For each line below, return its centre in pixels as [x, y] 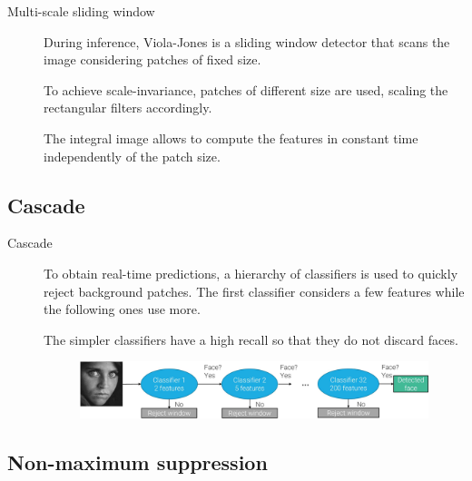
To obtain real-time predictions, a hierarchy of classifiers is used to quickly [251, 273]
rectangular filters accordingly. [128, 108]
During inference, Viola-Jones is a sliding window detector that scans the [247, 41]
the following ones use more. [122, 309]
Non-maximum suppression [138, 461]
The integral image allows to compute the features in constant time [231, 137]
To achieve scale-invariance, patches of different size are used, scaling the [246, 89]
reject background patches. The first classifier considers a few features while [254, 291]
